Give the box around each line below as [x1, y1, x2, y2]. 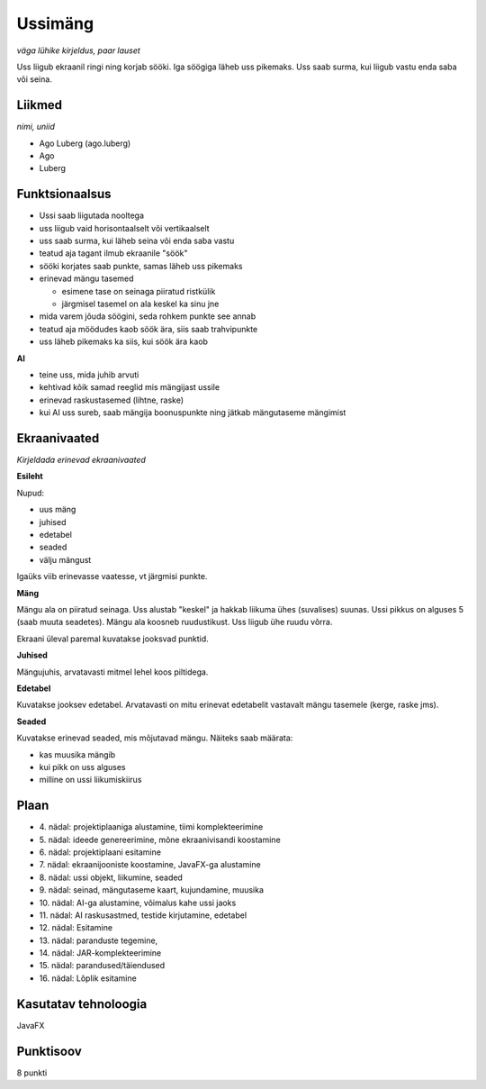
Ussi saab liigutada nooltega [39, 210, 144, 221]
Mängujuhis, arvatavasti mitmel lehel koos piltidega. [16, 667, 209, 677]
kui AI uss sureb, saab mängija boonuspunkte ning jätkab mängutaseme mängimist [39, 407, 346, 418]
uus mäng [39, 504, 76, 515]
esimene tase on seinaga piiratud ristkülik [61, 286, 216, 296]
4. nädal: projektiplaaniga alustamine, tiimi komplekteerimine [39, 821, 264, 832]
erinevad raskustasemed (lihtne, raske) [39, 395, 184, 405]
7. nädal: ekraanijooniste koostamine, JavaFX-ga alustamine [39, 859, 261, 870]
